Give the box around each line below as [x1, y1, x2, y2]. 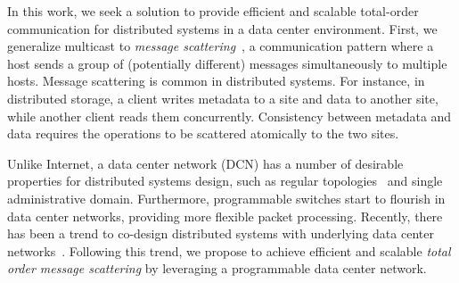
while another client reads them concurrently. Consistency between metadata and [7, 106, 452, 125]
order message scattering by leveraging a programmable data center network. [7, 259, 427, 278]
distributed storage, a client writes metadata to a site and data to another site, [7, 88, 439, 107]
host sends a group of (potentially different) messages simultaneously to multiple [7, 54, 447, 72]
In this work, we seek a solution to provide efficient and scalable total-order [7, 2, 419, 20]
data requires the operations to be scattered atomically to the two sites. [7, 124, 399, 143]
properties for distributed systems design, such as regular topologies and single [7, 171, 443, 190]
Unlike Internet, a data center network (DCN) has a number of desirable [7, 154, 404, 172]
